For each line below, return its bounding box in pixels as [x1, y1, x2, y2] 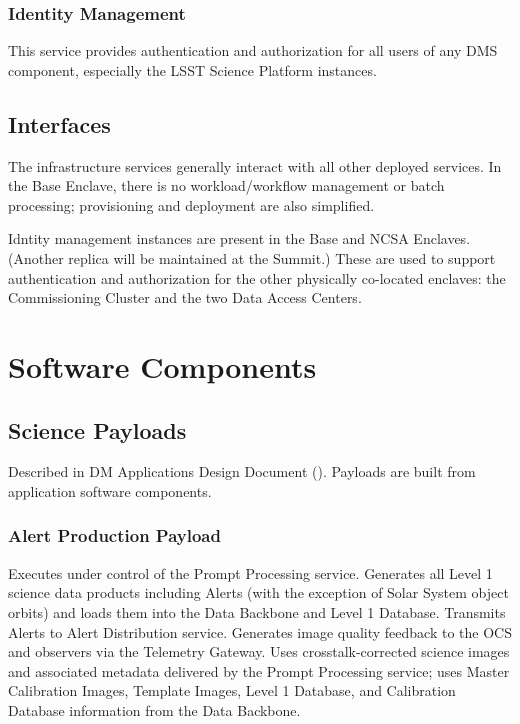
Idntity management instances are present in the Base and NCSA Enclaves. [8, 228, 471, 249]
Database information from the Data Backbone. [8, 699, 301, 720]
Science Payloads [8, 414, 187, 445]
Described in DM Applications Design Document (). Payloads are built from [8, 461, 476, 482]
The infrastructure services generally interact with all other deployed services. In [8, 155, 502, 176]
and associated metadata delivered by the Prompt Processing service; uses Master [8, 660, 510, 681]
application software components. [8, 480, 212, 501]
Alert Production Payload [8, 523, 221, 548]
